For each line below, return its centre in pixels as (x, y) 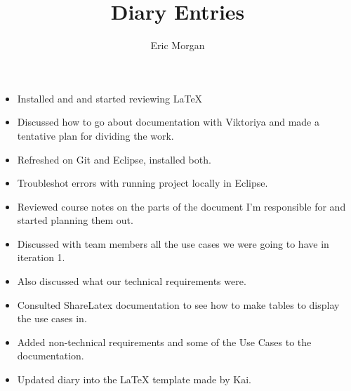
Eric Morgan (178, 45)
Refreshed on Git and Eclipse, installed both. (114, 159)
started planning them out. (75, 220)
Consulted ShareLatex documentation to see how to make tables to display (178, 304)
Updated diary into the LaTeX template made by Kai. (134, 379)
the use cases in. (52, 318)
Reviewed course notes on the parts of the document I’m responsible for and (181, 206)
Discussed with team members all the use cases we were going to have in (173, 243)
